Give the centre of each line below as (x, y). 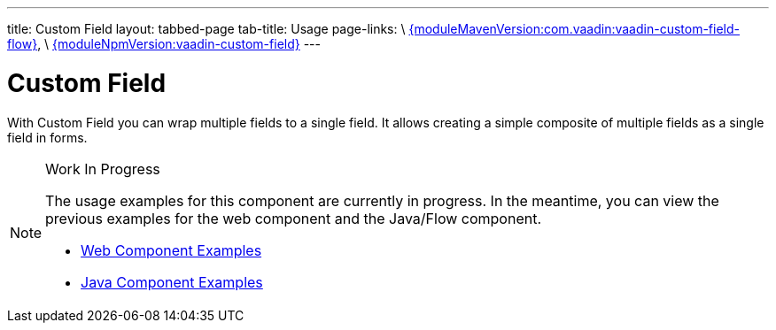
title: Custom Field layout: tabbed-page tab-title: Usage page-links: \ (206, 29)
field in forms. (47, 137)
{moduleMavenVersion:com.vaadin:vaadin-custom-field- (574, 29)
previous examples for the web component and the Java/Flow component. (294, 218)
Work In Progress (103, 169)
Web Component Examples (171, 250)
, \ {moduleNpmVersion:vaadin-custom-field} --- (179, 44)
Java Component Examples (172, 282)
